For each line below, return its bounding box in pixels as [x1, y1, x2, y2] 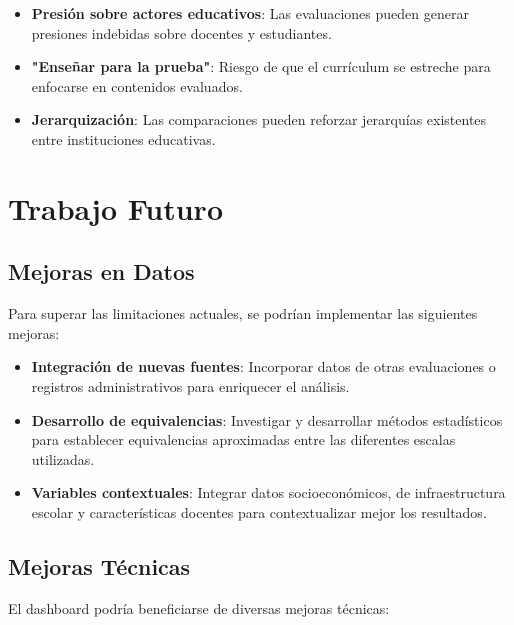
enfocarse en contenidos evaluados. [31, 75, 243, 96]
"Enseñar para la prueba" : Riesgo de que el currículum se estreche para [31, 56, 491, 77]
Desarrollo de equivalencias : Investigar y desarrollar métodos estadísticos [31, 409, 503, 430]
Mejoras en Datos [8, 256, 195, 287]
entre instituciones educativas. [31, 128, 216, 149]
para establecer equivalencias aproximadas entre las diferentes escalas [31, 429, 456, 450]
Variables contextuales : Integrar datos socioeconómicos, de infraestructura [31, 482, 506, 503]
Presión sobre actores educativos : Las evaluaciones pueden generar [31, 3, 469, 23]
